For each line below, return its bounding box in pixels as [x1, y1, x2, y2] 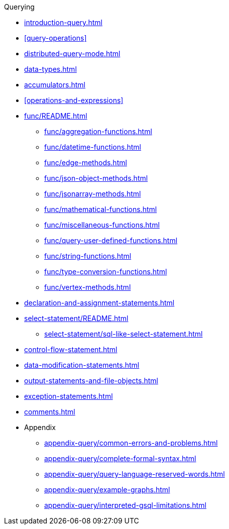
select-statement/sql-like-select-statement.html [44, 330, 203, 338]
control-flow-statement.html [24, 345, 118, 354]
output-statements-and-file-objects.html [24, 376, 158, 385]
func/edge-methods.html [44, 158, 127, 167]
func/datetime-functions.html [44, 143, 141, 151]
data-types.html [24, 65, 77, 73]
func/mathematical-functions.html [44, 205, 157, 214]
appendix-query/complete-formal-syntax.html [44, 454, 196, 463]
